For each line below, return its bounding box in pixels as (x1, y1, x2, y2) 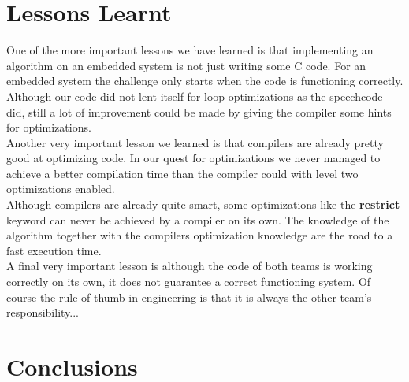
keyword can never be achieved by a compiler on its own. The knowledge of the (6, 211, 389, 228)
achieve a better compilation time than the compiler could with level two (6, 165, 359, 181)
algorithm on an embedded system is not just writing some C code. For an (6, 57, 366, 73)
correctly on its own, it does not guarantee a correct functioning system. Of (6, 273, 371, 290)
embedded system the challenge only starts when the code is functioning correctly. (6, 72, 403, 89)
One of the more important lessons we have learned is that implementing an (6, 42, 374, 58)
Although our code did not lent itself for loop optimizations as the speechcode (6, 87, 383, 104)
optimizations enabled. (6, 180, 115, 197)
